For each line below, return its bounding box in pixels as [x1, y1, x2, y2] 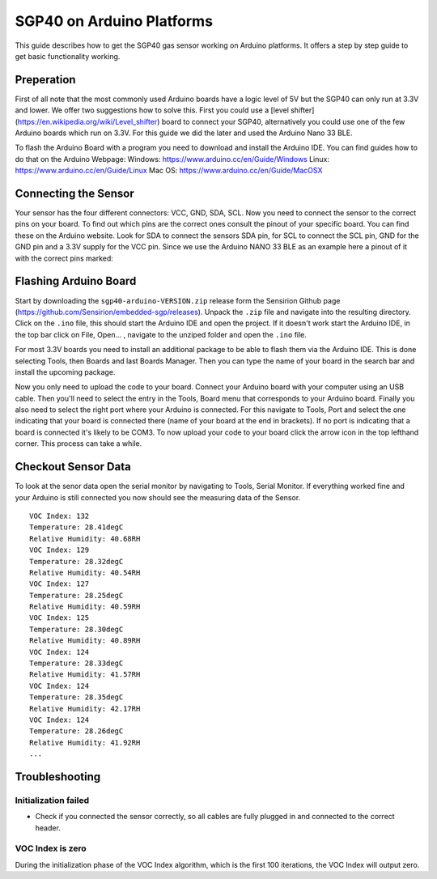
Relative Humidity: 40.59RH [29, 602, 141, 611]
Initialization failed [15, 794, 89, 805]
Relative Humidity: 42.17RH [29, 704, 141, 713]
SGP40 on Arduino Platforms [15, 12, 214, 30]
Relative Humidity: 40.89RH [29, 636, 141, 645]
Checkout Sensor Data [15, 460, 131, 473]
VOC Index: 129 [29, 546, 90, 554]
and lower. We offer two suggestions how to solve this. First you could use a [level [15, 105, 289, 115]
